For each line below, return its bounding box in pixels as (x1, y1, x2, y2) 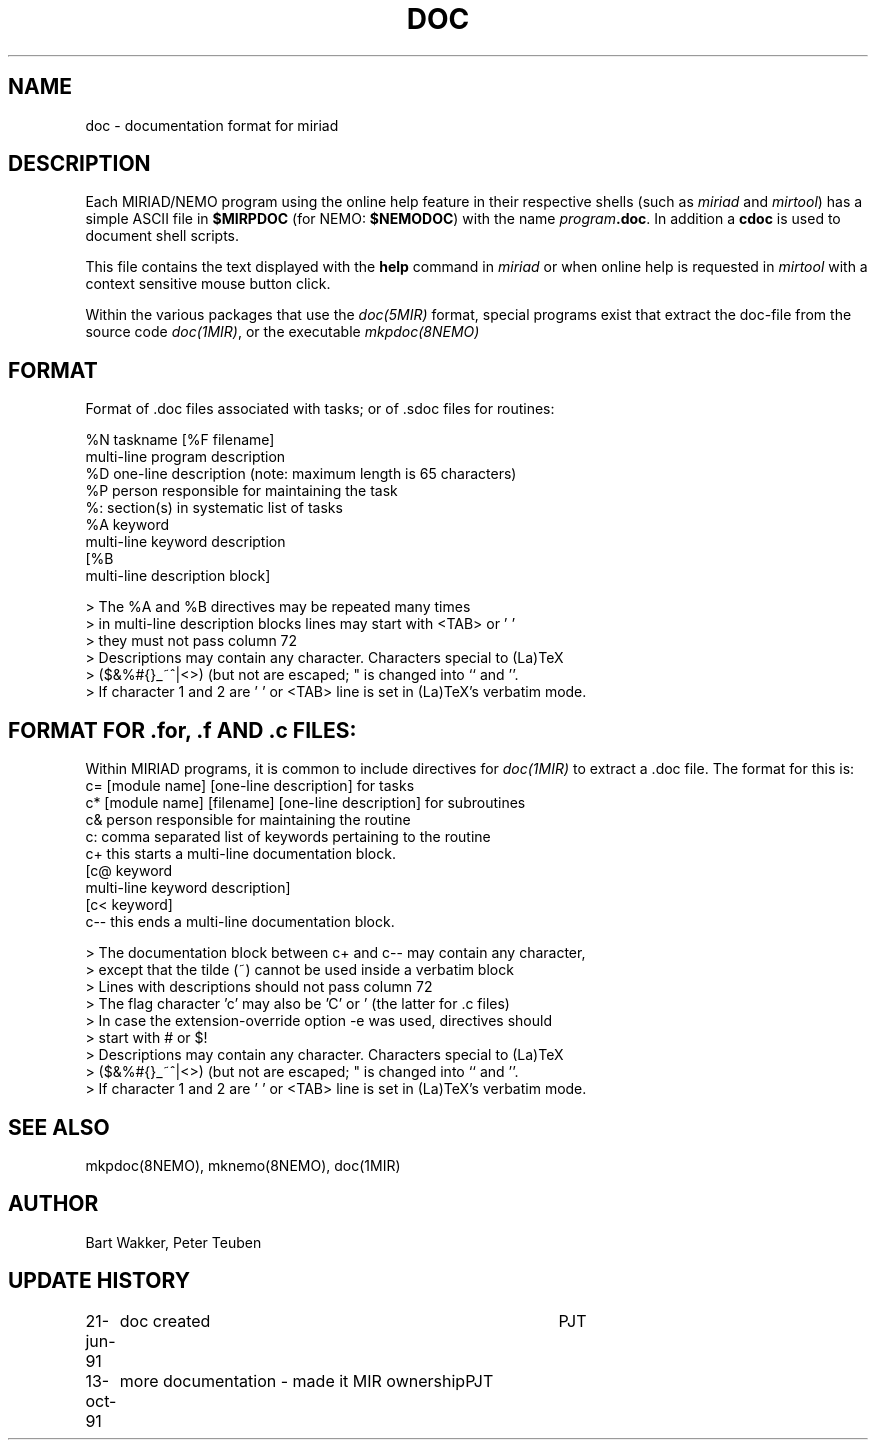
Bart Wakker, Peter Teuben (85, 1233, 262, 1251)
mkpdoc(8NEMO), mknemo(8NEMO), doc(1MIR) (85, 1156, 401, 1174)
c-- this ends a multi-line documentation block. (85, 913, 395, 931)
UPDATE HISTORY (8, 1268, 191, 1294)
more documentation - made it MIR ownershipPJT (119, 1370, 494, 1391)
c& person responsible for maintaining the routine (85, 811, 411, 829)
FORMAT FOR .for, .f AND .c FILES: (8, 717, 357, 743)
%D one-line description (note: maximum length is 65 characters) (85, 465, 517, 483)
